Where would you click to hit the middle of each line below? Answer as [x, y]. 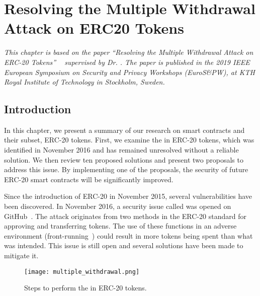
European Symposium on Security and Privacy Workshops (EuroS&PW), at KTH [129, 72]
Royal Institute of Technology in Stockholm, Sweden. [84, 82]
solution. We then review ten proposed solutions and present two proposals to [124, 159]
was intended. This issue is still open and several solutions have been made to [124, 245]
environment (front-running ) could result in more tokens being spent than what [128, 235]
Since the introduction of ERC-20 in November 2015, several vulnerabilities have [128, 196]
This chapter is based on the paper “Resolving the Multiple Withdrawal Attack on [129, 52]
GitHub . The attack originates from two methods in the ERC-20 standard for [125, 216]
